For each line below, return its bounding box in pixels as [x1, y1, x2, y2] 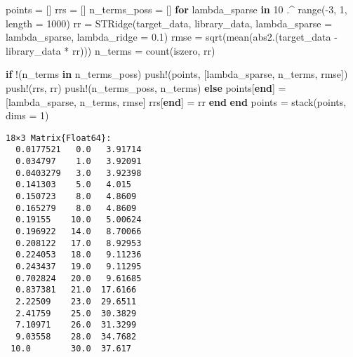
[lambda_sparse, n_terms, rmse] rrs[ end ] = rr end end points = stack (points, [6, 94, 347, 109]
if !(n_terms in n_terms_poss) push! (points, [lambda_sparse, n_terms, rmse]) [6, 67, 348, 81]
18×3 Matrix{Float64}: [6, 133, 112, 143]
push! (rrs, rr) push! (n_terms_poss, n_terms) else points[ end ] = [6, 80, 286, 95]
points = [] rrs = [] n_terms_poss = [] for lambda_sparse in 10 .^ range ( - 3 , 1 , [6, 2, 347, 16]
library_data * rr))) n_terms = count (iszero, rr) [6, 43, 215, 58]
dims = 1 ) [6, 108, 49, 123]
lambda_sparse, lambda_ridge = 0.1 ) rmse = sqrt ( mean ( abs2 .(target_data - [6, 29, 338, 44]
